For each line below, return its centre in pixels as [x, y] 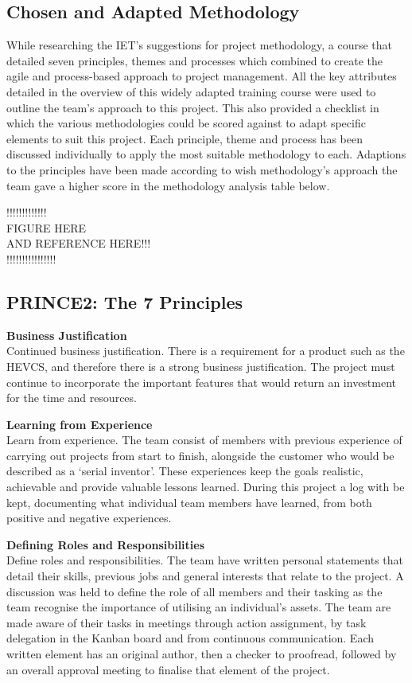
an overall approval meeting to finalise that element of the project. [168, 669]
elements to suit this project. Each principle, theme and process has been [185, 138]
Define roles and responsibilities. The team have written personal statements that [205, 560]
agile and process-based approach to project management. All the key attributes [202, 76]
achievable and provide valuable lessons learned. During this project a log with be [206, 487]
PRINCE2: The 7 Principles [125, 301]
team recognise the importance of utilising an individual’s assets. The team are [199, 607]
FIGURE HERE [47, 227]
